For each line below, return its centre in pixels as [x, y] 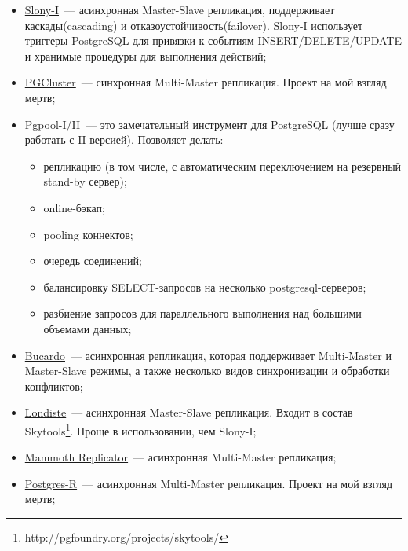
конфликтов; [54, 386]
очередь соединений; [93, 261]
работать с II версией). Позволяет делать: [124, 140]
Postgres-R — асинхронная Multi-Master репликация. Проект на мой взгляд [209, 483]
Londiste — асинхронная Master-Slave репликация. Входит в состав [189, 412]
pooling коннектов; [88, 234]
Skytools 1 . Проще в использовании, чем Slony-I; [140, 429]
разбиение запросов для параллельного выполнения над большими [202, 313]
